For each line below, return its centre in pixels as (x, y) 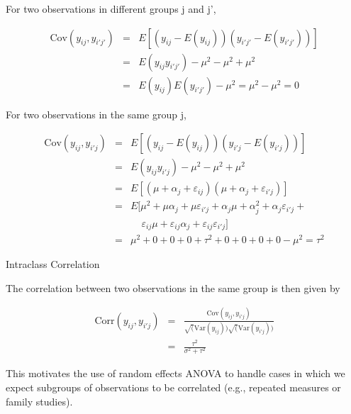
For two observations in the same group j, (96, 114)
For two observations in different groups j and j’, (111, 9)
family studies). (39, 401)
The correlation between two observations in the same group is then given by (173, 287)
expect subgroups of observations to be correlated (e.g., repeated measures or (173, 387)
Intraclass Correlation (53, 264)
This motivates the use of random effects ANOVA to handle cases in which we (175, 373)
